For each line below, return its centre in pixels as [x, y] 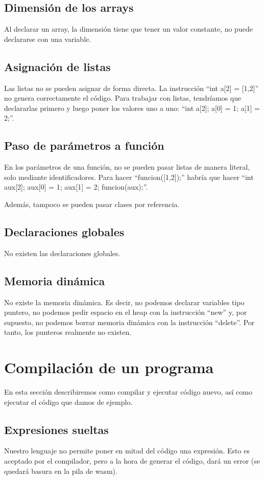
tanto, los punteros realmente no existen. [68, 332]
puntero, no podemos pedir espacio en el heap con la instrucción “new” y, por [126, 312]
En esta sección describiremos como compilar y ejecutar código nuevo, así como [128, 392]
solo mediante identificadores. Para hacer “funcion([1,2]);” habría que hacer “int [129, 177]
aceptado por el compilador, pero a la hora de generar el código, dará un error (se [132, 461]
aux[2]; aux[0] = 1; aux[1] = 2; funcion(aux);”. [76, 187]
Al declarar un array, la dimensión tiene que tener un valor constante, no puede [128, 29]
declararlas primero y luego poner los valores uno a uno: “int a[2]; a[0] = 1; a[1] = [132, 108]
